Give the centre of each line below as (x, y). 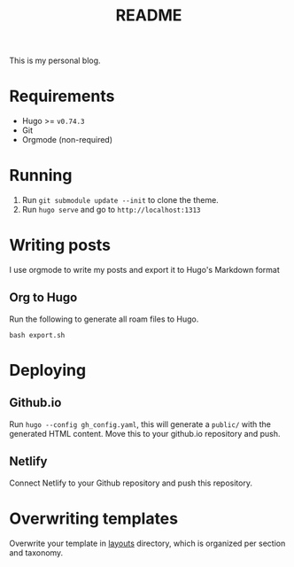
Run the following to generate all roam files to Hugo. (104, 319)
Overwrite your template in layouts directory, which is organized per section (147, 543)
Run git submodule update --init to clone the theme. (120, 200)
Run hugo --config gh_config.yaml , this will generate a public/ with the (140, 424)
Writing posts (60, 245)
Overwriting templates (94, 518)
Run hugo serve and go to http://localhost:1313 (111, 210)
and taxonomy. (36, 552)
